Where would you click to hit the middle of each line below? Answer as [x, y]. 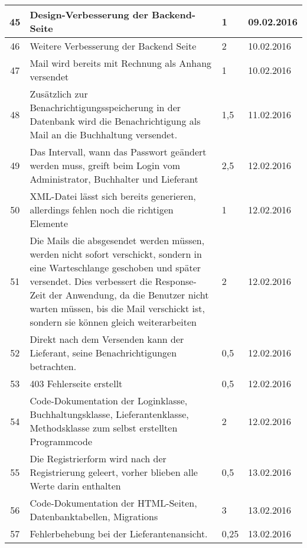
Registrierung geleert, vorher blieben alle [114, 472]
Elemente [49, 223]
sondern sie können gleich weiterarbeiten [113, 322]
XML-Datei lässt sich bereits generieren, [113, 196]
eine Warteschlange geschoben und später [115, 267]
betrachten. [53, 366]
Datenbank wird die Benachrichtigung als [115, 121]
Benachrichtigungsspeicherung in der [105, 107]
